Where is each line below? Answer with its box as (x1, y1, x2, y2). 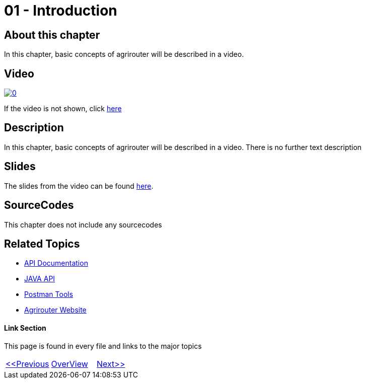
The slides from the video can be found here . (4, 181, 154, 190)
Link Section (4, 324, 46, 332)
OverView (51, 358, 88, 369)
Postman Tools (24, 290, 74, 299)
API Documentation (24, 259, 88, 268)
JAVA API (24, 274, 55, 283)
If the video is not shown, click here (4, 104, 122, 113)
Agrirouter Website (24, 305, 87, 315)
